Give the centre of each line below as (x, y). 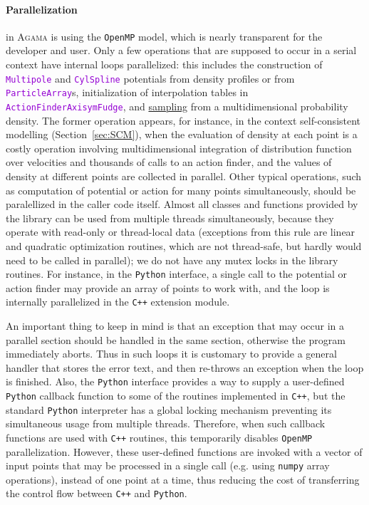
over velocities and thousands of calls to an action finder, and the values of (169, 162)
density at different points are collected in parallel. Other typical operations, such (184, 176)
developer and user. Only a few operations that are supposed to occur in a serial (181, 50)
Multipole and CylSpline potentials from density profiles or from (150, 78)
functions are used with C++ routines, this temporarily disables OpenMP (159, 437)
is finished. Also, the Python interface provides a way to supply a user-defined (175, 381)
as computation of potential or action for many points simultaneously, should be (181, 190)
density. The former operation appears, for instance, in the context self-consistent (183, 120)
